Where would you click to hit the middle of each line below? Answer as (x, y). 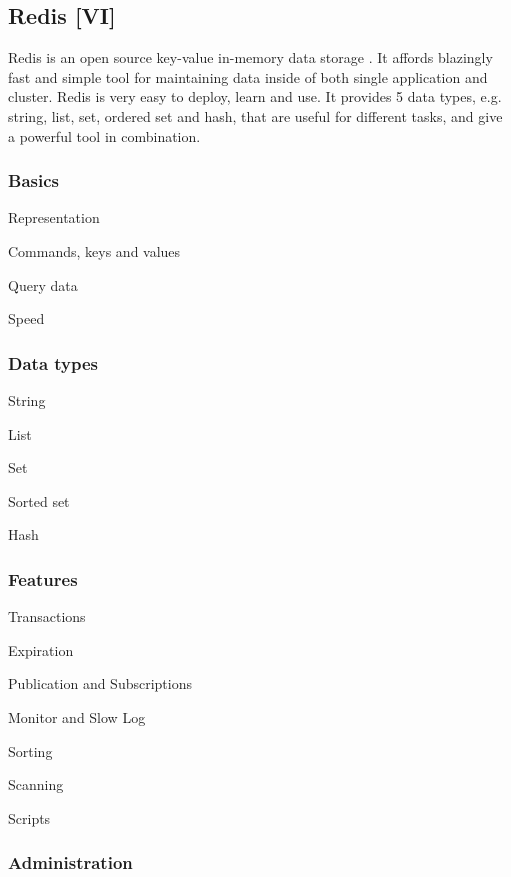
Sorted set (39, 500)
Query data (43, 284)
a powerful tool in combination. (104, 135)
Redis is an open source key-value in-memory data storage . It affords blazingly (250, 57)
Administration (70, 862)
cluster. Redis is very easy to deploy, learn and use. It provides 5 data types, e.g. (255, 96)
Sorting (30, 750)
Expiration (41, 649)
